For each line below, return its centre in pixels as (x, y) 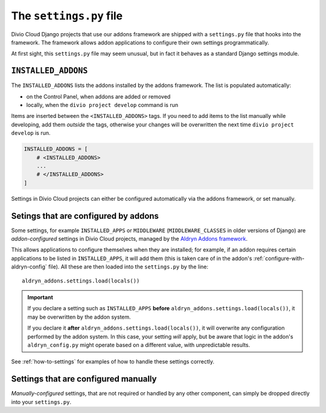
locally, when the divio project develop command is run (102, 105)
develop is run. (31, 133)
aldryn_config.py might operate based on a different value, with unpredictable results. (139, 345)
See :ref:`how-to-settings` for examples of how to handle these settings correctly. (113, 362)
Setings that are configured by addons (85, 216)
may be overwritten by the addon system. (79, 317)
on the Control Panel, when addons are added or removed (98, 96)
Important (40, 297)
